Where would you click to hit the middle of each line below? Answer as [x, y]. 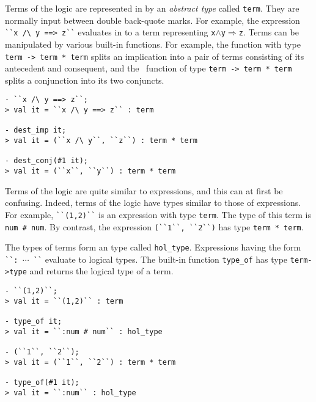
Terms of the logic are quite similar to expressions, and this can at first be [144, 190]
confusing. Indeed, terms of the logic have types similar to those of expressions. [153, 203]
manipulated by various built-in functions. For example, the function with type [153, 44]
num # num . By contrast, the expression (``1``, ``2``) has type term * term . [154, 226]
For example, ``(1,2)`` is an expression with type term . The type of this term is [158, 214]
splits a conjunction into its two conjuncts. [85, 80]
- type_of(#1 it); [42, 383]
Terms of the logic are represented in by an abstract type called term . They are [152, 8]
